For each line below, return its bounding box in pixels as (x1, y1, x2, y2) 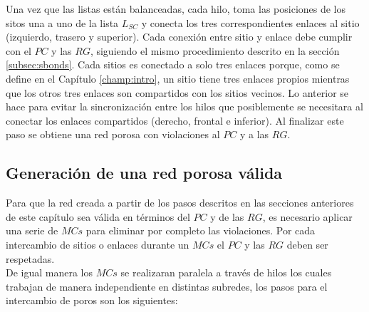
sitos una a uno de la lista (6, 15, 119, 30)
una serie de (6, 223, 58, 238)
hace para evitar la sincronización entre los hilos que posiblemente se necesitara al (6, 99, 363, 114)
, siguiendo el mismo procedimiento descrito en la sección (90, 43, 340, 58)
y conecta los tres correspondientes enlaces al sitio (141, 15, 360, 30)
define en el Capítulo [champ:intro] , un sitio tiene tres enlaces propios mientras (6, 71, 350, 85)
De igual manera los (6, 265, 93, 280)
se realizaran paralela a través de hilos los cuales (120, 265, 332, 280)
